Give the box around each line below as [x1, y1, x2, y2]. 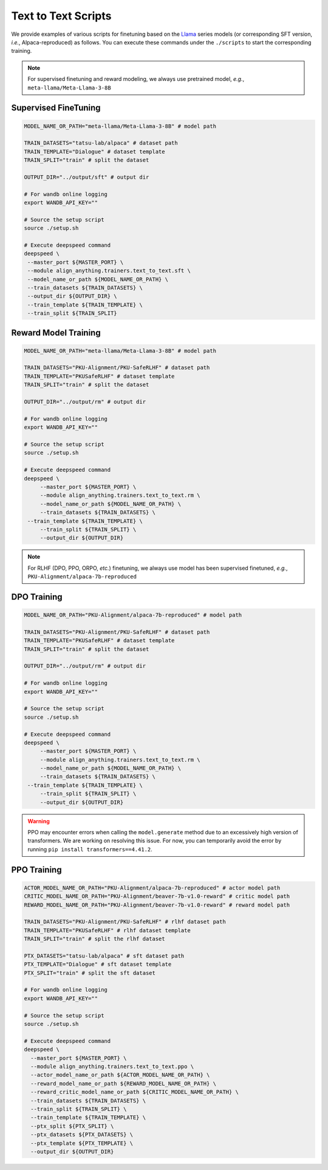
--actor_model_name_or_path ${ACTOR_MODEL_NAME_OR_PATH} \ [30, 1071, 210, 1079]
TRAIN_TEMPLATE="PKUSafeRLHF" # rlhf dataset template [24, 927, 191, 933]
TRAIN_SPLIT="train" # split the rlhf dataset [24, 935, 165, 943]
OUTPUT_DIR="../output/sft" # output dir [24, 173, 149, 181]
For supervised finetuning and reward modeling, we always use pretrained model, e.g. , [27, 75, 245, 83]
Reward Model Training [11, 327, 101, 337]
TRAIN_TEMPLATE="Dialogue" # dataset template [24, 148, 165, 155]
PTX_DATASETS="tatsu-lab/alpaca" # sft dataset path [24, 952, 185, 959]
